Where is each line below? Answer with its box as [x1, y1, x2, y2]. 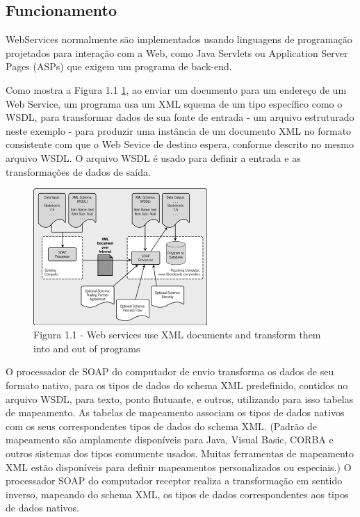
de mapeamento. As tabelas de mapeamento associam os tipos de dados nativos [6, 405, 345, 420]
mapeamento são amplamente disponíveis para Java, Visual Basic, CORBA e [6, 432, 334, 447]
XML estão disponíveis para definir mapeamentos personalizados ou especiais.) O [6, 459, 352, 474]
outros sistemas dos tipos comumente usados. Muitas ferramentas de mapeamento [6, 445, 354, 460]
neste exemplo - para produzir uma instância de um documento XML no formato [6, 123, 352, 138]
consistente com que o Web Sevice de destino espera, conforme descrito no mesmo [6, 137, 354, 151]
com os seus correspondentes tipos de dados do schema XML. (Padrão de [6, 418, 317, 433]
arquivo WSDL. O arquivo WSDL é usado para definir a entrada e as [6, 150, 301, 165]
